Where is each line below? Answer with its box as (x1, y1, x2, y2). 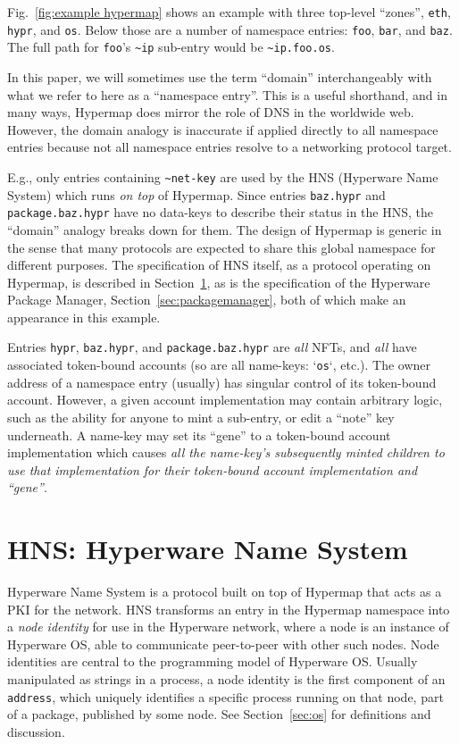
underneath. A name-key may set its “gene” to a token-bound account (7, 425, 391, 444)
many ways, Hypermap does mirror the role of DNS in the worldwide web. (7, 103, 414, 121)
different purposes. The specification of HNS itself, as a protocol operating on (7, 255, 431, 274)
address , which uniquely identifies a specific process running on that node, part (7, 687, 444, 706)
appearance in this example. (7, 307, 161, 326)
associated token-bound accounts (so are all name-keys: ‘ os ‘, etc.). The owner (7, 355, 431, 374)
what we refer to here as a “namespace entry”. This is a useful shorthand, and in (7, 85, 447, 104)
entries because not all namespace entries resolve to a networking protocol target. (7, 138, 452, 156)
